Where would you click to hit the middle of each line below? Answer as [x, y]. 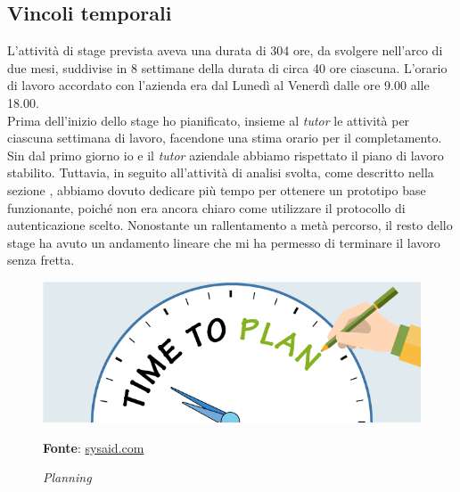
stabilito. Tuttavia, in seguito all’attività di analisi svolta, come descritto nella [221, 172]
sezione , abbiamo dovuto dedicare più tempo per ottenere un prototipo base [217, 189]
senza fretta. [41, 260]
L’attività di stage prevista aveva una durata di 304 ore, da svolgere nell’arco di [225, 50]
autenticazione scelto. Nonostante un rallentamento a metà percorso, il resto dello [230, 225]
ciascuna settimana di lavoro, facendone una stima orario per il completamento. [225, 138]
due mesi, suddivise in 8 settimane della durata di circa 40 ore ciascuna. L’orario [227, 67]
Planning [67, 477]
